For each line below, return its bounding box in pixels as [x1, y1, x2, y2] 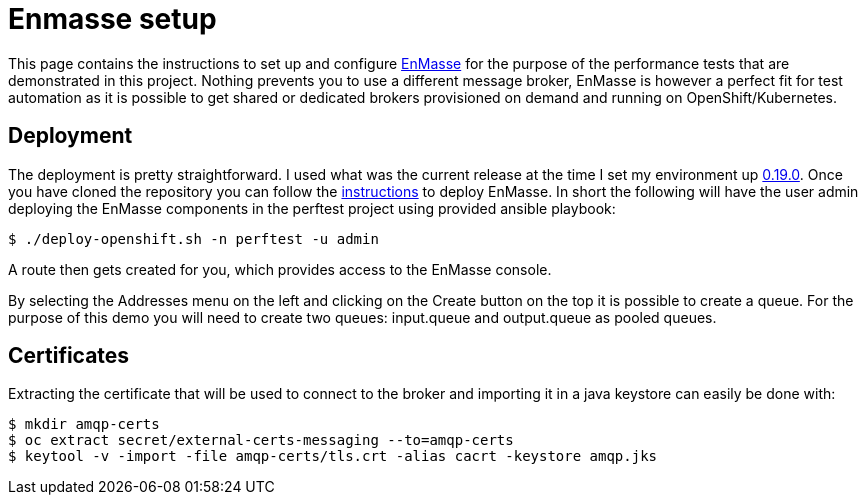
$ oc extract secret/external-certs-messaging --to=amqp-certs [8, 432, 514, 449]
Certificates [8, 343, 130, 369]
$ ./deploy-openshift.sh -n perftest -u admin [8, 230, 379, 247]
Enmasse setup [8, 2, 217, 36]
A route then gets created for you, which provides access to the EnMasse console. [8, 260, 552, 278]
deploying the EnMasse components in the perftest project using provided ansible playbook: [8, 199, 616, 217]
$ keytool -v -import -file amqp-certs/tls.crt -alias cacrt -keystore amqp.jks [8, 448, 658, 465]
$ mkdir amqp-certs [8, 416, 160, 433]
